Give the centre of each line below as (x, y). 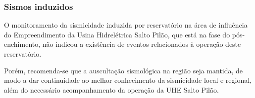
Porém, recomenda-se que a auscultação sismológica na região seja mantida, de (124, 70)
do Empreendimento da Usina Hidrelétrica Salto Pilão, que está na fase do (117, 34)
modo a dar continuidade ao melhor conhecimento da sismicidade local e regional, (128, 80)
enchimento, (22, 44)
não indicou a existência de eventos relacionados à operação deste (142, 44)
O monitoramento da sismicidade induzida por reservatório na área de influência (126, 25)
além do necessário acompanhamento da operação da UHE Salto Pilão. (111, 89)
